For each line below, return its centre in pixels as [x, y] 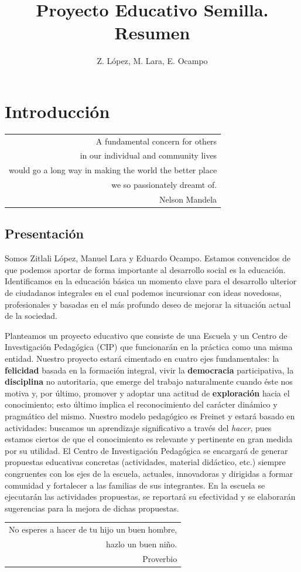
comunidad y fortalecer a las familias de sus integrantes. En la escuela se [135, 485]
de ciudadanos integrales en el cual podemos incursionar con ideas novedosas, [143, 293]
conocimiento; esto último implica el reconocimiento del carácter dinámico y [141, 404]
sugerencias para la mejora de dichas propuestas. [92, 508]
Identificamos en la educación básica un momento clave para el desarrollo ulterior [151, 281]
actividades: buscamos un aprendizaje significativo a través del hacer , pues [138, 427]
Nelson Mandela [188, 199]
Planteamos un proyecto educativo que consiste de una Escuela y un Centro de [146, 335]
